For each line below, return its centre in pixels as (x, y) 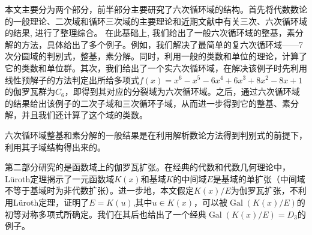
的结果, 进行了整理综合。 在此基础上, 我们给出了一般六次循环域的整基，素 (150, 33)
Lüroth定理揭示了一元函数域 (60, 178)
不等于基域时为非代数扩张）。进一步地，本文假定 (99, 190)
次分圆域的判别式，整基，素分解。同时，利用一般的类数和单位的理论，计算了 (156, 56)
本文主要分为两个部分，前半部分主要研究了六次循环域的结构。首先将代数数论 (156, 9)
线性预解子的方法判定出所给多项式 (72, 79)
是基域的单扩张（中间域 (259, 178)
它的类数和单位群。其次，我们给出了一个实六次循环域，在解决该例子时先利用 (156, 67)
